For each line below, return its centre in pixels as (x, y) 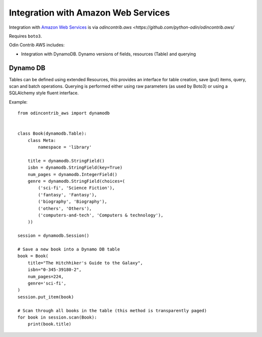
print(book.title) (49, 324)
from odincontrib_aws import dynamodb (64, 113)
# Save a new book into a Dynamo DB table (69, 249)
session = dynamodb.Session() (54, 236)
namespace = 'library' (65, 147)
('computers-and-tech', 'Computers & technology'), (101, 215)
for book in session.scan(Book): (57, 317)
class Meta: (42, 140)
